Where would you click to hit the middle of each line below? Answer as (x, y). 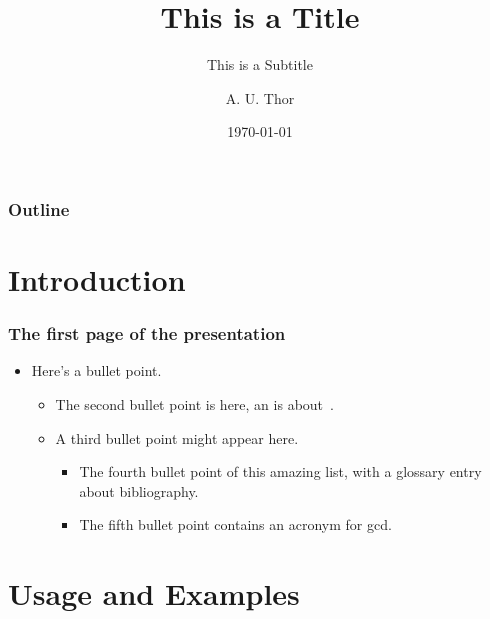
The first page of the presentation (147, 333)
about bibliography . (139, 490)
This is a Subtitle (260, 64)
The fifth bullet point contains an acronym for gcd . (235, 524)
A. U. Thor (260, 97)
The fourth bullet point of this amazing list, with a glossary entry (280, 471)
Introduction (97, 279)
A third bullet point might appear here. (177, 437)
